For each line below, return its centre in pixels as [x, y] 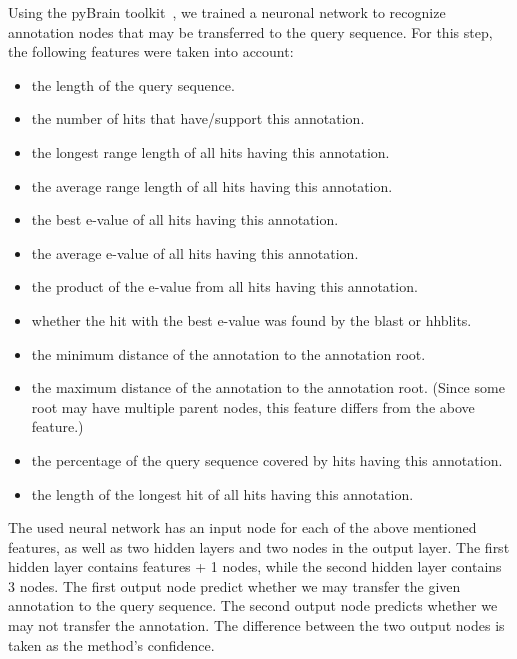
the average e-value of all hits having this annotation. [195, 252]
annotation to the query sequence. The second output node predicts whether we [253, 605]
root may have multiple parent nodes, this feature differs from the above [253, 406]
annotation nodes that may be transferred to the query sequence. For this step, [250, 31]
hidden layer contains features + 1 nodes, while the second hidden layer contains [255, 566]
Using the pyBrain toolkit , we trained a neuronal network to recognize [227, 12]
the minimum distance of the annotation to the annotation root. [228, 353]
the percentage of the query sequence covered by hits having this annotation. [267, 459]
